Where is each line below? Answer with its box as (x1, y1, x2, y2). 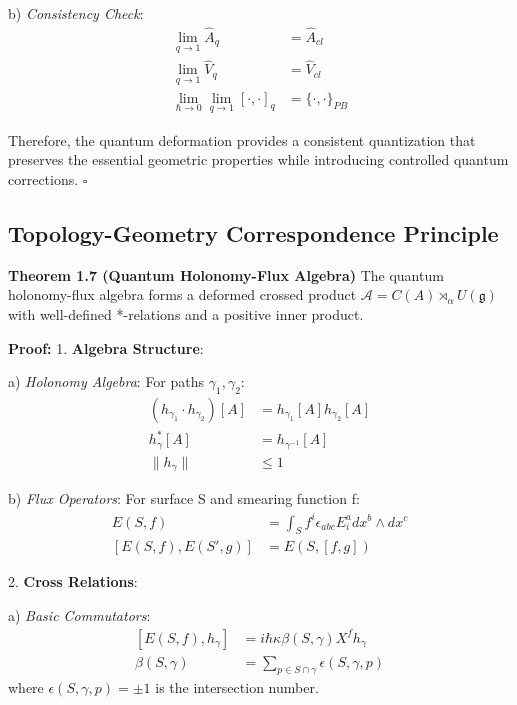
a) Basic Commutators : (8, 604, 151, 625)
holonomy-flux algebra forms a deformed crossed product (8, 284, 357, 305)
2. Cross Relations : (8, 571, 138, 592)
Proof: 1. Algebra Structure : (8, 337, 204, 358)
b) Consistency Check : (8, 3, 144, 23)
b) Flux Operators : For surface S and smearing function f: (8, 488, 360, 509)
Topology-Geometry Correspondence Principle (8, 217, 499, 248)
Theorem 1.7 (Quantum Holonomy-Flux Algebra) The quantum (8, 264, 444, 285)
